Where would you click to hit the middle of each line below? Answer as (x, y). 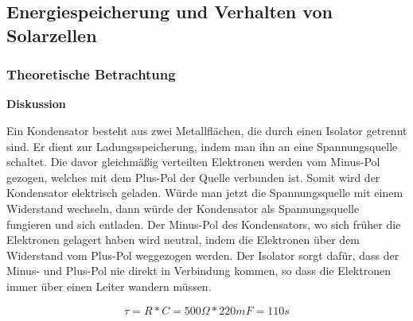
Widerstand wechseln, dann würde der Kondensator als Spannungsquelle (183, 208)
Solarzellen (52, 35)
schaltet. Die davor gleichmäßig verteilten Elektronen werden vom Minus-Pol (193, 162)
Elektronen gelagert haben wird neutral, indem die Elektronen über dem (183, 240)
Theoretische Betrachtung (91, 74)
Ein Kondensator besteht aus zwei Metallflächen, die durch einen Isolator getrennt (207, 130)
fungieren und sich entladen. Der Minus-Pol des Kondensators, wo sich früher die (204, 224)
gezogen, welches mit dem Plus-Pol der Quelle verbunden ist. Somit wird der (193, 177)
